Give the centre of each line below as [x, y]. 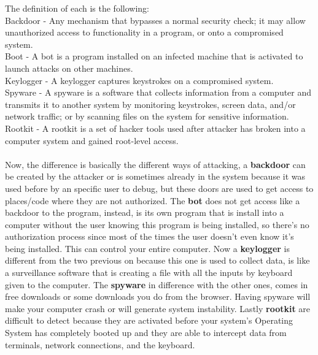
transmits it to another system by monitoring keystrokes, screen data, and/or [150, 104]
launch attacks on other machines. [69, 68]
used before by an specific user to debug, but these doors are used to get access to [159, 188]
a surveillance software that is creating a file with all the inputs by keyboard [149, 273]
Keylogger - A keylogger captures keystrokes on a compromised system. [139, 80]
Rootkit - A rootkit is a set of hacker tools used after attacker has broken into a [155, 128]
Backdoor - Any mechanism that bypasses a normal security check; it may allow [155, 20]
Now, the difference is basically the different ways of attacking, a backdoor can [155, 164]
